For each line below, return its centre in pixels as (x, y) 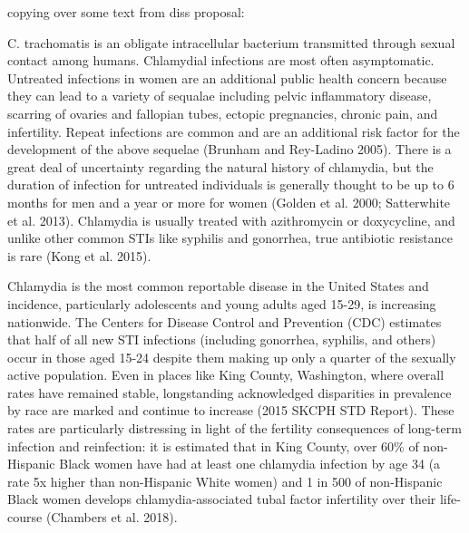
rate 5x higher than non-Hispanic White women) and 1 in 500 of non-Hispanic (225, 481)
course (25, 517)
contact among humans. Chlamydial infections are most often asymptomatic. (221, 60)
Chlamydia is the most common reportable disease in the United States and (218, 286)
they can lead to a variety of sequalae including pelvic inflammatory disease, (220, 96)
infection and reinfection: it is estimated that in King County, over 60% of (213, 446)
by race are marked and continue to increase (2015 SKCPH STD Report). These (231, 410)
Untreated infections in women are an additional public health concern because (227, 78)
